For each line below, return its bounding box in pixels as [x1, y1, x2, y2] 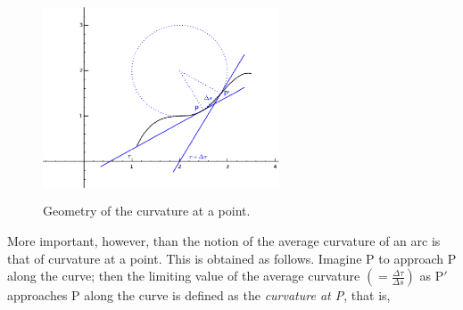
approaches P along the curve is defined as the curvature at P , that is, [7, 286, 391, 305]
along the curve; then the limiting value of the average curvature [7, 266, 360, 285]
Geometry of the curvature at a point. [43, 201, 251, 220]
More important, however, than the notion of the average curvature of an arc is [7, 231, 441, 249]
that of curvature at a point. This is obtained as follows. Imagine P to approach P [7, 249, 457, 267]
